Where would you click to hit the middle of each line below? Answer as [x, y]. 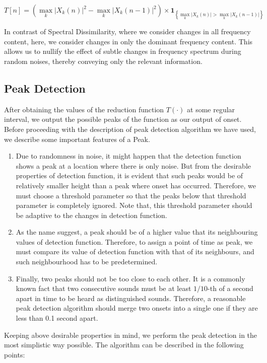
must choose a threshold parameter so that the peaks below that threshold [131, 195]
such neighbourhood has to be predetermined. [87, 262]
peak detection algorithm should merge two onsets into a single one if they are [137, 308]
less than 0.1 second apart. [57, 318]
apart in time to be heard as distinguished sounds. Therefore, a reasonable [131, 298]
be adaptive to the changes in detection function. [91, 215]
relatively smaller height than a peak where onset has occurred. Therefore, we [136, 185]
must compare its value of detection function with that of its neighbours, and [135, 251]
